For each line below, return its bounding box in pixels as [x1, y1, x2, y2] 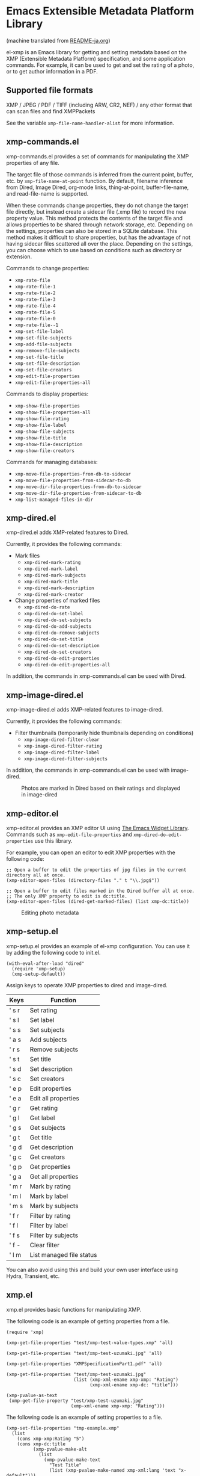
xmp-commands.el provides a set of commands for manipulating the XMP [6, 152, 189, 160]
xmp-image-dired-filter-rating [23, 743, 103, 749]
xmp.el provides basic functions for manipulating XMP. [6, 1306, 142, 1313]
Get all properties [29, 1172, 79, 1180]
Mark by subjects [29, 1202, 79, 1210]
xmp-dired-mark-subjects [23, 572, 86, 578]
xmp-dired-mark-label [23, 566, 78, 572]
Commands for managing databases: [6, 458, 98, 465]
